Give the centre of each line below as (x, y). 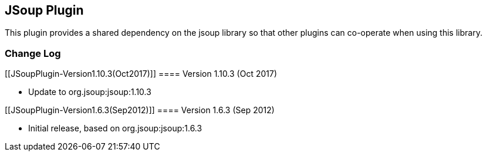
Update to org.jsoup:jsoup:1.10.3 (90, 92)
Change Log (33, 53)
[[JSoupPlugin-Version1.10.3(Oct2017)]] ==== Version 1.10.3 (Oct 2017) (141, 74)
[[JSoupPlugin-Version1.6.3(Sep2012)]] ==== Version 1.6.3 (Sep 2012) (140, 110)
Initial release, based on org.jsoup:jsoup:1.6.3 (115, 128)
